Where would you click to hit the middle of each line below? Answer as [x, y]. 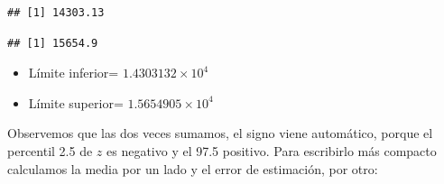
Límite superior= [76, 102]
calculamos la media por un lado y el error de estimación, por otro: [193, 168]
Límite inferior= [74, 73]
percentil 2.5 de [50, 150]
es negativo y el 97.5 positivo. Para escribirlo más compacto [271, 150]
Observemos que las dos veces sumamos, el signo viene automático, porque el [220, 133]
